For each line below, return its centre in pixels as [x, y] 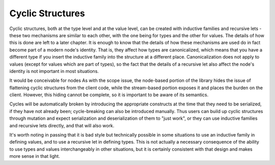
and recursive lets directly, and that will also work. [62, 125]
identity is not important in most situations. [54, 71]
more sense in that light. [35, 156]
